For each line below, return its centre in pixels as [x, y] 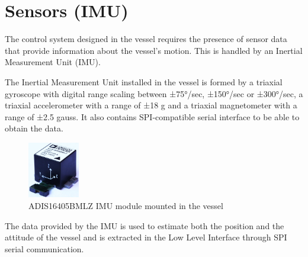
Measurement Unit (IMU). [53, 62]
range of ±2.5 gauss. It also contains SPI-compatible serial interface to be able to [152, 116]
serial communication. [44, 248]
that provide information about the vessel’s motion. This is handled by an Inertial [154, 50]
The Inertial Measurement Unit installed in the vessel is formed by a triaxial [144, 81]
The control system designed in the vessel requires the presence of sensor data [146, 39]
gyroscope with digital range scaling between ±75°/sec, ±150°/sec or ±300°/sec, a [154, 93]
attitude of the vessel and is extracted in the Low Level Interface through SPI [146, 237]
